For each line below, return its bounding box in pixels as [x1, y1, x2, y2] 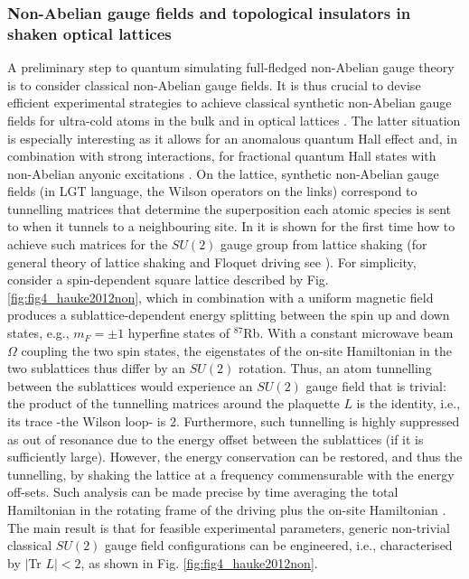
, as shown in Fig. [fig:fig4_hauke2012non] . [80, 553, 318, 572]
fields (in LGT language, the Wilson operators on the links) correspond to [7, 182, 417, 201]
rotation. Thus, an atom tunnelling [238, 359, 432, 378]
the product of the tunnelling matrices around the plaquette [7, 394, 340, 413]
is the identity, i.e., [356, 394, 461, 413]
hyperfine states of [127, 323, 230, 342]
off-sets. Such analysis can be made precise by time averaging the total [7, 482, 399, 501]
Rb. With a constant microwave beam [243, 323, 454, 342]
